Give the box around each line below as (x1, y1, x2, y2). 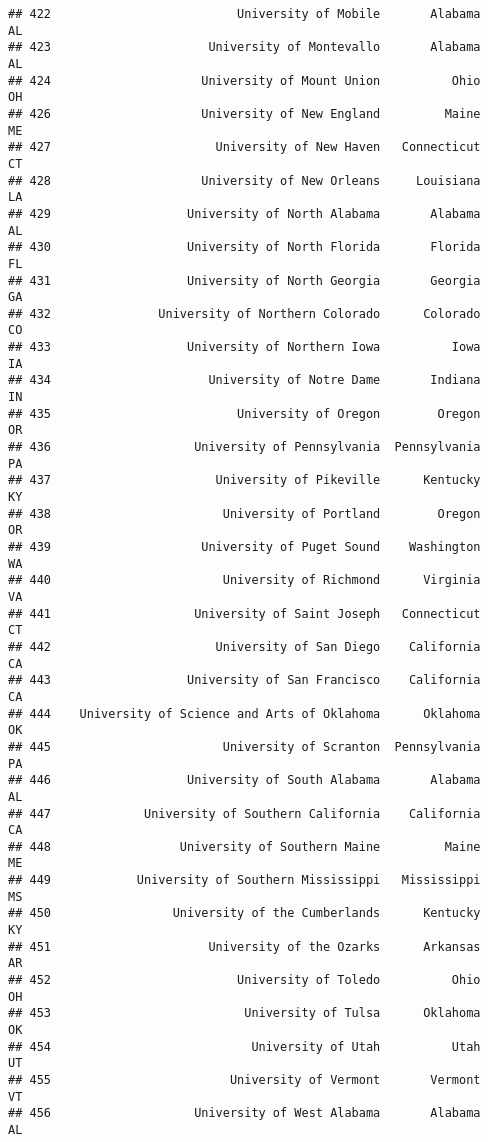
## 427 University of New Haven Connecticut (8, 140, 481, 155)
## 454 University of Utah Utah (8, 1039, 481, 1054)
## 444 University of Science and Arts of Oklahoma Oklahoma (8, 706, 481, 721)
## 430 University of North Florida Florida (8, 240, 481, 255)
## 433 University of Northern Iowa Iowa (8, 340, 481, 355)
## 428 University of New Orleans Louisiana (8, 173, 481, 188)
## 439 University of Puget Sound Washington (8, 540, 481, 554)
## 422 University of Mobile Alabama (8, 7, 481, 21)
